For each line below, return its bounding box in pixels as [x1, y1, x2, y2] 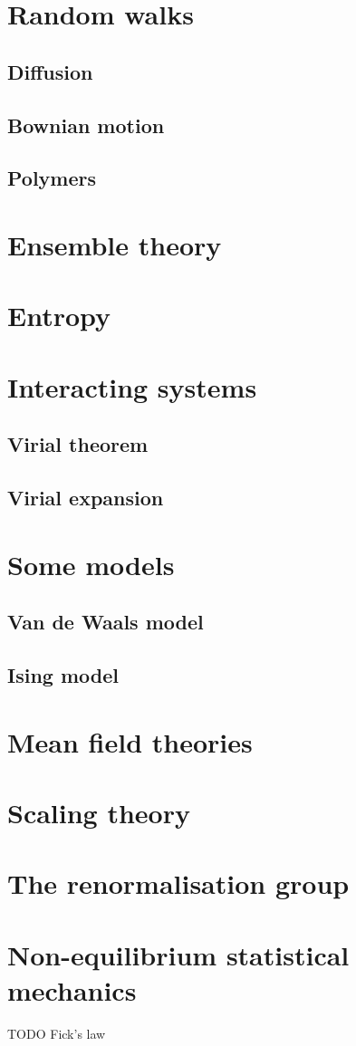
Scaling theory [7, 793, 190, 830]
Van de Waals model [7, 608, 204, 636]
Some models [7, 545, 175, 582]
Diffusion [7, 57, 93, 85]
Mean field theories [7, 723, 253, 760]
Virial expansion [7, 484, 164, 512]
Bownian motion [7, 110, 165, 139]
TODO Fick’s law [7, 1023, 106, 1042]
